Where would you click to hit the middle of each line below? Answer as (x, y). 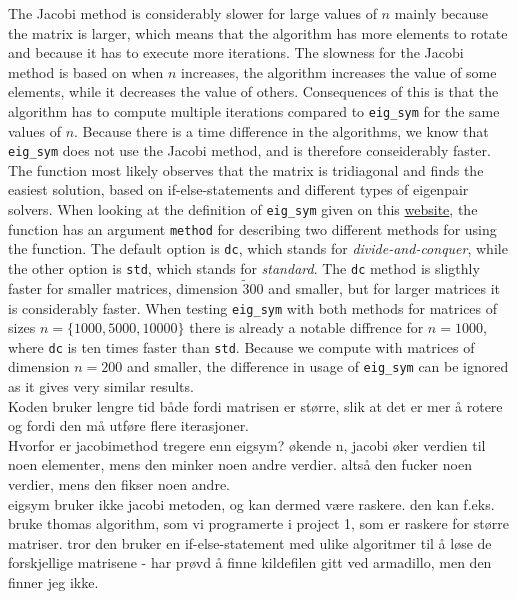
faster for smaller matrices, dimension (123, 287)
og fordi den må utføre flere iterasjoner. (129, 425)
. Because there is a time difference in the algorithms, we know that (281, 130)
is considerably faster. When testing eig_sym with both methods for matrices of (253, 307)
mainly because (441, 13)
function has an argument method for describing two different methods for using (252, 228)
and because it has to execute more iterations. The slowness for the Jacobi (236, 52)
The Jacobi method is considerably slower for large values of (192, 13)
